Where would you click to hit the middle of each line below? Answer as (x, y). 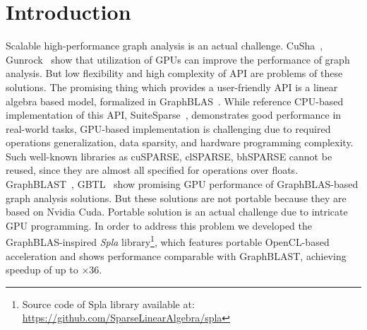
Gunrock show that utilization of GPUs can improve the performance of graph (178, 59)
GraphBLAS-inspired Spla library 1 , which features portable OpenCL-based (168, 241)
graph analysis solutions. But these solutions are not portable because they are (176, 198)
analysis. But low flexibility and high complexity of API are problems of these (174, 73)
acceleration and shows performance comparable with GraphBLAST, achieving (176, 255)
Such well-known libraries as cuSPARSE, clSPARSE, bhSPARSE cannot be (169, 156)
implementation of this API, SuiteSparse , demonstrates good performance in (174, 115)
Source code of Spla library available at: (108, 304)
